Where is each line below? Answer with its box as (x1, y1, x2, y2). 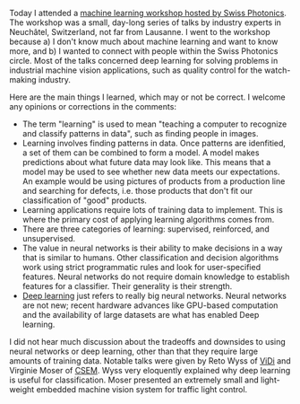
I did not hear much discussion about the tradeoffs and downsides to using (9, 337, 287, 347)
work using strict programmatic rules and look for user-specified (21, 262, 261, 272)
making (9, 75, 38, 84)
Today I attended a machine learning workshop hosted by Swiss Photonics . (9, 8, 287, 18)
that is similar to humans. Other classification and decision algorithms (21, 252, 279, 263)
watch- (263, 65, 291, 75)
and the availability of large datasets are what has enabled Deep (21, 310, 260, 320)
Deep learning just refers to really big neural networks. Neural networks (21, 291, 287, 301)
